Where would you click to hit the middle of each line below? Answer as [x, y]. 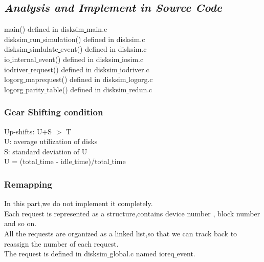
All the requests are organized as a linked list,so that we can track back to [121, 233]
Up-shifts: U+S [28, 131]
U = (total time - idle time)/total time [65, 161]
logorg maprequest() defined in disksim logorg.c [79, 79]
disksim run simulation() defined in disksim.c [75, 39]
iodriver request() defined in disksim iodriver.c [77, 69]
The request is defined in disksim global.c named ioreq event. [100, 254]
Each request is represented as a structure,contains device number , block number [132, 213]
